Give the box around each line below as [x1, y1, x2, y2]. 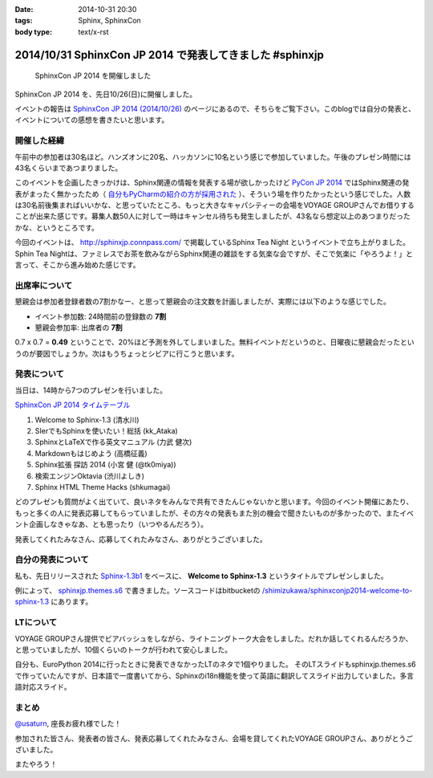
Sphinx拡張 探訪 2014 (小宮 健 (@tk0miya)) [34, 460, 176, 470]
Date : [14, 5, 34, 14]
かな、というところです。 [14, 222, 99, 232]
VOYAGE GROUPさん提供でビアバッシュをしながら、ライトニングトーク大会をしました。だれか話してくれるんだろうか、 [14, 633, 413, 643]
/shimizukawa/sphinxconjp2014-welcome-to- [261, 586, 413, 596]
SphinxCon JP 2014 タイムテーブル [14, 400, 131, 409]
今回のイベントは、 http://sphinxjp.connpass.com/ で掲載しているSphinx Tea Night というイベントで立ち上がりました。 [14, 238, 411, 247]
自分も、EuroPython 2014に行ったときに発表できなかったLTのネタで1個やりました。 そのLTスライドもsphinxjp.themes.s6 [14, 659, 416, 670]
